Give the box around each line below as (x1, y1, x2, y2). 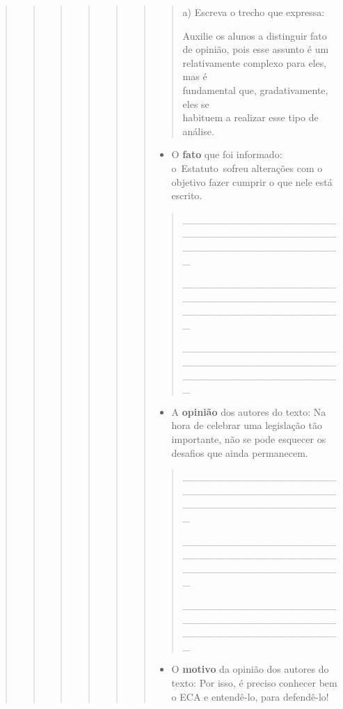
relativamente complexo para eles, (182, 55, 327, 70)
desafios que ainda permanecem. (171, 445, 308, 460)
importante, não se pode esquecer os (171, 432, 326, 446)
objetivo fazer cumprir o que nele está (171, 174, 333, 189)
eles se (182, 96, 209, 111)
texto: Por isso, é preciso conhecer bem (171, 675, 337, 689)
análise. (182, 123, 214, 138)
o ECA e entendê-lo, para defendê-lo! (171, 689, 329, 703)
